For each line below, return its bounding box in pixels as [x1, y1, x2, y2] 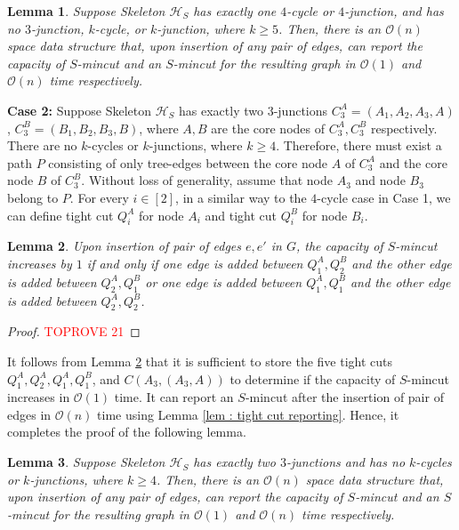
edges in [7, 405, 52, 423]
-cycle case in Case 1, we [317, 188, 451, 206]
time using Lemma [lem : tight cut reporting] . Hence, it [97, 405, 399, 423]
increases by [7, 253, 72, 272]
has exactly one [193, 2, 277, 20]
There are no [7, 136, 77, 155]
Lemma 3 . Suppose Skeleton [7, 453, 165, 471]
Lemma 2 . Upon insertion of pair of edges [7, 237, 242, 255]
